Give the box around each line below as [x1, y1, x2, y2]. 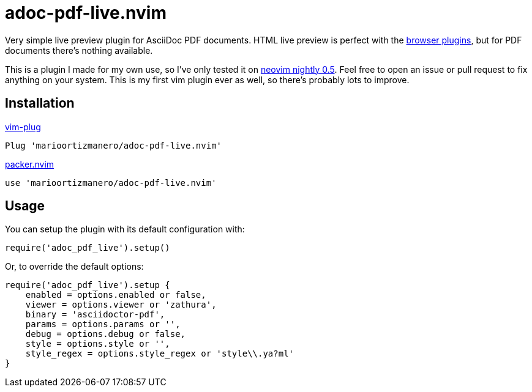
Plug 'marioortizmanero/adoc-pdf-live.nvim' [5, 140, 222, 150]
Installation [5, 95, 75, 111]
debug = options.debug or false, [25, 329, 186, 339]
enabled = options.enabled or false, [25, 290, 206, 300]
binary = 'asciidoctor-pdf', [25, 309, 165, 320]
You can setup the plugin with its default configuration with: [5, 224, 245, 235]
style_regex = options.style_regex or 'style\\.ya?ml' [25, 349, 294, 359]
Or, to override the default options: [5, 261, 144, 272]
